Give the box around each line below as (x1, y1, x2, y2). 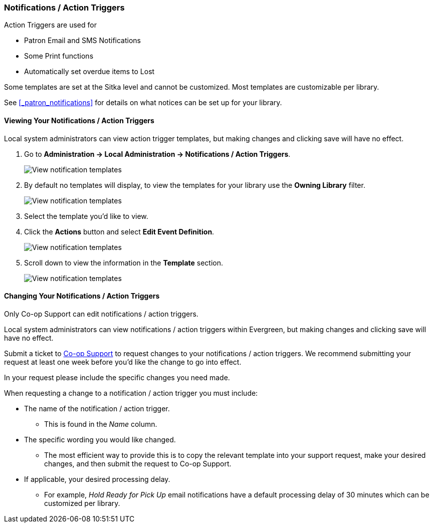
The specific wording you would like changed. (24, 435, 176, 444)
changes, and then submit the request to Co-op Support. (44, 459, 232, 468)
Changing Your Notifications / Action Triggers (4, 292, 160, 301)
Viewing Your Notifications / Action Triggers (4, 116, 154, 125)
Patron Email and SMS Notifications (24, 36, 141, 45)
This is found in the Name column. (44, 419, 157, 428)
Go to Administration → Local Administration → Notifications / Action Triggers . (24, 149, 291, 158)
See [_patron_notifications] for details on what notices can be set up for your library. (4, 98, 282, 107)
